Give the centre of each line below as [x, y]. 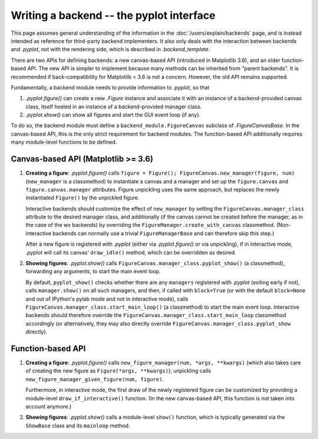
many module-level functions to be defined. [64, 142]
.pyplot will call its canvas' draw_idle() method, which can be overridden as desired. [131, 252]
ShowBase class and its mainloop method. [78, 425]
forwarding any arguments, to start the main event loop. [93, 272]
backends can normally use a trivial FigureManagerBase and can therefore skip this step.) [163, 233]
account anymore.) [49, 407]
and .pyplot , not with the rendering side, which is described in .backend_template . [110, 49]
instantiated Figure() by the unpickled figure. [82, 198]
